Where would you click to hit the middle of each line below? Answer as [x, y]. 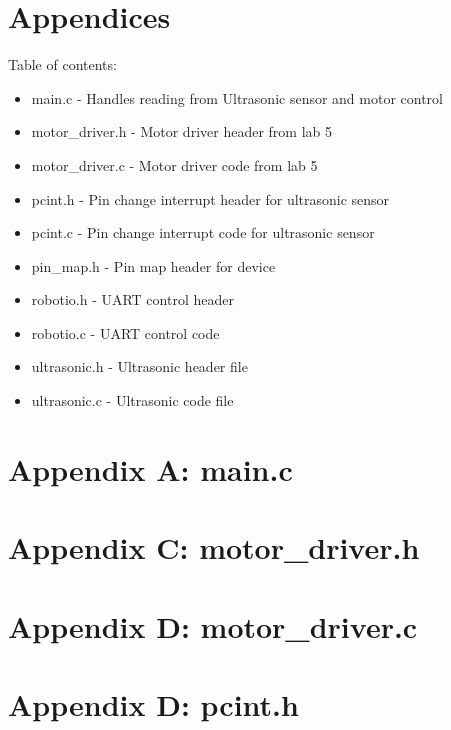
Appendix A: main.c [150, 468]
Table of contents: [62, 64]
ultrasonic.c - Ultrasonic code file [132, 400]
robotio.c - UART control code [125, 332]
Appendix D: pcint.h [153, 703]
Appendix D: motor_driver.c [213, 625]
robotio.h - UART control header [132, 299]
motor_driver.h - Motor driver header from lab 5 [181, 131]
